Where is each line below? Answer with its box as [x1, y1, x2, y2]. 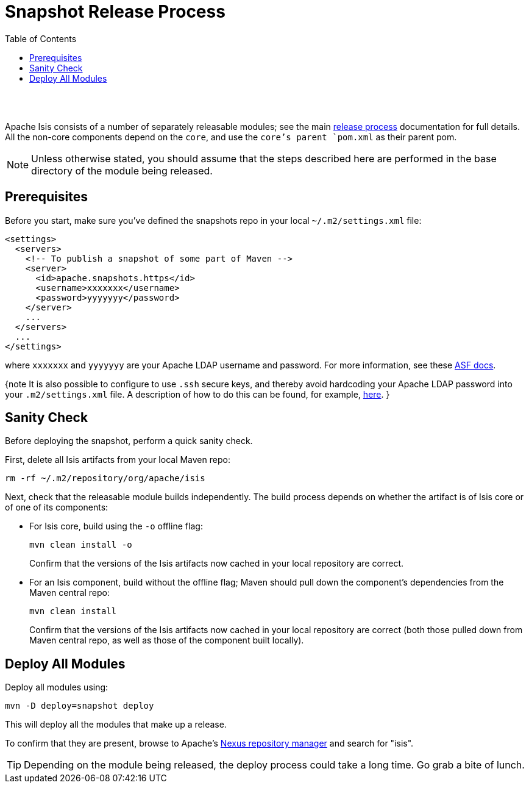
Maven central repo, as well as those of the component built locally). [29, 635, 304, 646]
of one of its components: [5, 502, 108, 513]
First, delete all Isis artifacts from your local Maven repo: [5, 454, 230, 465]
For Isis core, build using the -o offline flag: [29, 521, 203, 532]
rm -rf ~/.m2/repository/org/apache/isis [5, 473, 205, 484]
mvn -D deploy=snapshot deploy [5, 701, 154, 711]
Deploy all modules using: [5, 682, 108, 693]
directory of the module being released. [31, 164, 213, 177]
